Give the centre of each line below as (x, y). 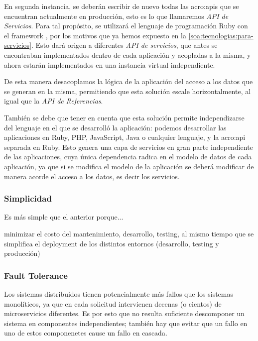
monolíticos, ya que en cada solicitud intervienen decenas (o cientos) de (113, 303)
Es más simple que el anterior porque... (64, 217)
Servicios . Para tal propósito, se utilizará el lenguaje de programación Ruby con (126, 26)
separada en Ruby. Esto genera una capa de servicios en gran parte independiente (129, 147)
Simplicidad (28, 198)
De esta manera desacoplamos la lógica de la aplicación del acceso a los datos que (129, 81)
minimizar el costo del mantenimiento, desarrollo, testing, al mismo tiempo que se (129, 233)
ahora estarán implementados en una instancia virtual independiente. (110, 64)
